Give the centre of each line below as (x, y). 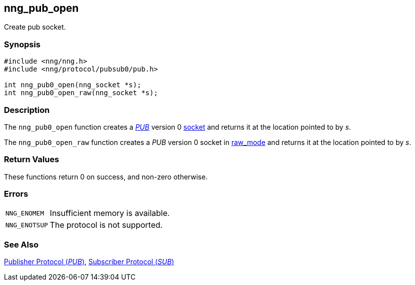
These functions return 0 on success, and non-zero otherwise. (106, 177)
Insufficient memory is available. (110, 213)
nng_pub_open (41, 8)
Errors (16, 194)
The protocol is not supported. (106, 225)
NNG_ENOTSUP (27, 225)
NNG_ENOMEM (25, 213)
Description (27, 110)
